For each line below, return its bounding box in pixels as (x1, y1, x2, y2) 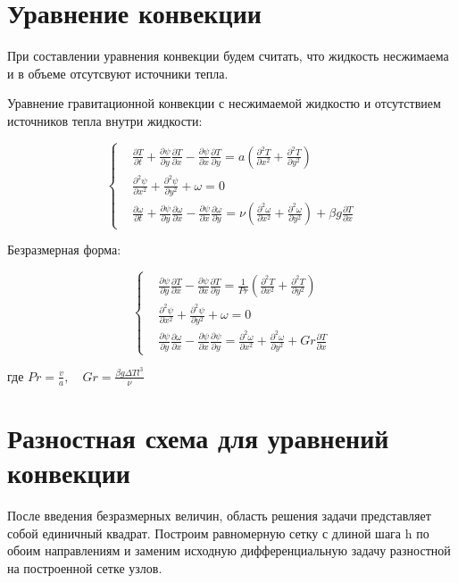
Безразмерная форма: (7, 240, 121, 259)
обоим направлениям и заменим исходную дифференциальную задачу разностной (7, 541, 451, 560)
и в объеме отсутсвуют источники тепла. (7, 63, 229, 82)
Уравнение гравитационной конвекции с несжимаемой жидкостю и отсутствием (7, 94, 441, 112)
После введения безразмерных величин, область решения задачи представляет (7, 506, 431, 525)
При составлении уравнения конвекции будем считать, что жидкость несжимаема (7, 46, 449, 65)
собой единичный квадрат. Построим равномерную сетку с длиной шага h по (7, 523, 429, 542)
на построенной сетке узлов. (7, 558, 162, 577)
